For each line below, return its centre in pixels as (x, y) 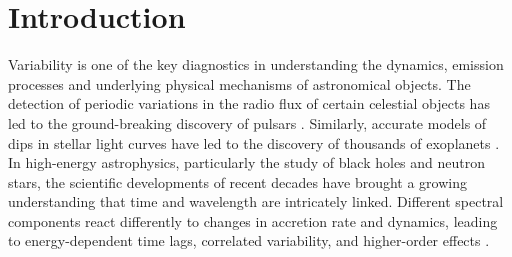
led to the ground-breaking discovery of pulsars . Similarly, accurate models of (247, 122)
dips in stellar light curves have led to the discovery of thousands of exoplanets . (254, 142)
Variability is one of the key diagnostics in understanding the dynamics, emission (256, 64)
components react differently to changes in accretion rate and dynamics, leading (253, 220)
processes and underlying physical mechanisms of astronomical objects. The (239, 83)
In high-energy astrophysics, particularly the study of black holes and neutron (247, 162)
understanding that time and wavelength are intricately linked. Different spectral (256, 201)
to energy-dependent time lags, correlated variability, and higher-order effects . (249, 240)
